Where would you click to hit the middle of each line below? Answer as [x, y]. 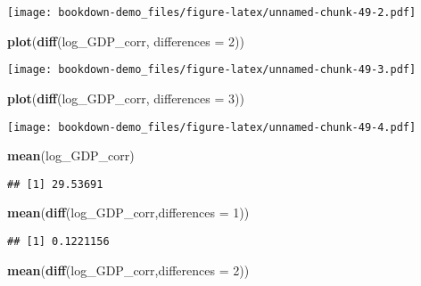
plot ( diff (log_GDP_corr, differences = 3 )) [126, 98]
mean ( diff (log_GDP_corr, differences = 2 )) [128, 270]
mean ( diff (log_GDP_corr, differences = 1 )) [128, 212]
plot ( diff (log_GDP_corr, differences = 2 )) [126, 41]
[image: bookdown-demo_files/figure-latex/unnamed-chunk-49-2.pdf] [212, 12]
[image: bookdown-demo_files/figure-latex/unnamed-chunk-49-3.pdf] [212, 70]
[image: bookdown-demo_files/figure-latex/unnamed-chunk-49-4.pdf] [212, 127]
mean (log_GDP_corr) [71, 155]
